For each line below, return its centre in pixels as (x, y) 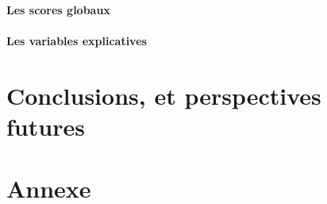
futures (46, 126)
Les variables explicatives (77, 40)
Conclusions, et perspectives (164, 95)
